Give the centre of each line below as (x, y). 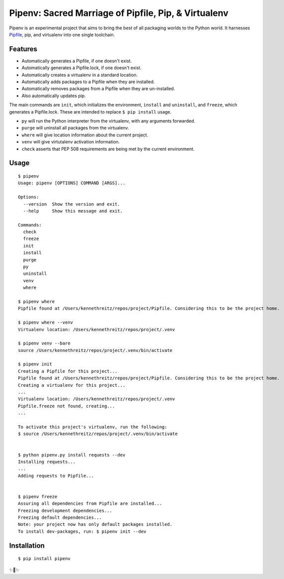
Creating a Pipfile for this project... (68, 371)
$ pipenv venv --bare (44, 343)
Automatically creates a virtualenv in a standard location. (80, 75)
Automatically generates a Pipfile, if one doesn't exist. (77, 61)
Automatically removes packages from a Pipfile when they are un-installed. (98, 89)
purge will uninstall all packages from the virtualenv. (75, 128)
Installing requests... (47, 462)
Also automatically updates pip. (54, 96)
